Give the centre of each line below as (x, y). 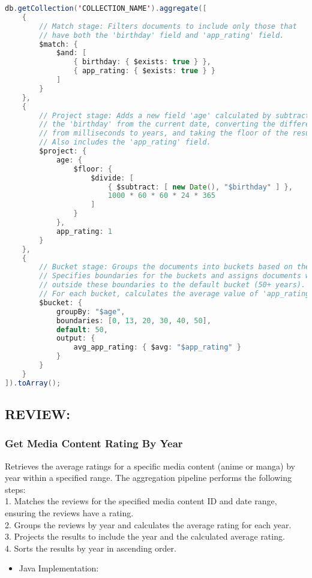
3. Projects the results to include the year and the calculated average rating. (145, 536)
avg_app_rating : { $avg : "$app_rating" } (157, 347)
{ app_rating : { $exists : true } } (144, 71)
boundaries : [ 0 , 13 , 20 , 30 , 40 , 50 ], (133, 320)
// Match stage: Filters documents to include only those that (168, 26)
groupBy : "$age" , (91, 311)
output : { (76, 338)
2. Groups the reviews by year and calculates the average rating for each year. (148, 524)
